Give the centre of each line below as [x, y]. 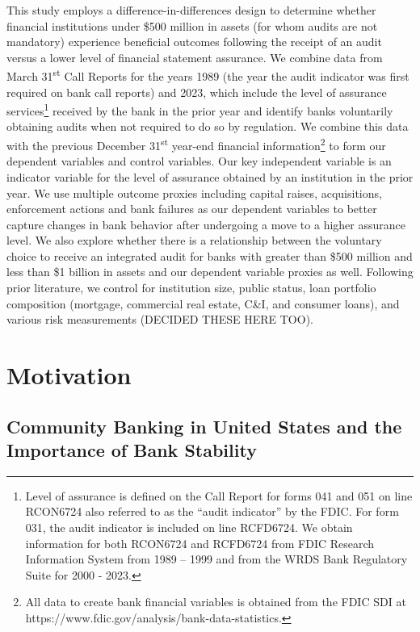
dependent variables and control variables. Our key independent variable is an [199, 161]
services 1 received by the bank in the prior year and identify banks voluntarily [200, 109]
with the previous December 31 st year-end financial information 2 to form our [196, 144]
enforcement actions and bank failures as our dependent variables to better [192, 209]
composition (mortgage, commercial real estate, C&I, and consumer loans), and [203, 303]
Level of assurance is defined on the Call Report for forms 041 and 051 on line [219, 495]
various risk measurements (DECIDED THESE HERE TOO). [160, 319]
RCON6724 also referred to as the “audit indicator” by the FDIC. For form [212, 511]
